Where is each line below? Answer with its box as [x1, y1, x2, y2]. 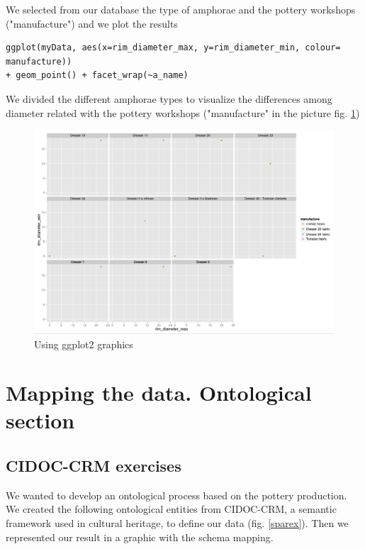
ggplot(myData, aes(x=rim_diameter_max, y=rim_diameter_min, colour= [6, 43, 341, 53]
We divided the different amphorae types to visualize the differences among [6, 91, 332, 106]
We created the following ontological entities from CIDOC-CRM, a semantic [6, 501, 337, 516]
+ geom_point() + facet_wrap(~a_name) [6, 70, 189, 81]
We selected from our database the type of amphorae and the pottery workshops [6, 2, 356, 16]
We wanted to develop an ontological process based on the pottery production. [6, 487, 347, 502]
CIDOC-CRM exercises [6, 455, 181, 477]
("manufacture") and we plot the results [6, 16, 178, 30]
